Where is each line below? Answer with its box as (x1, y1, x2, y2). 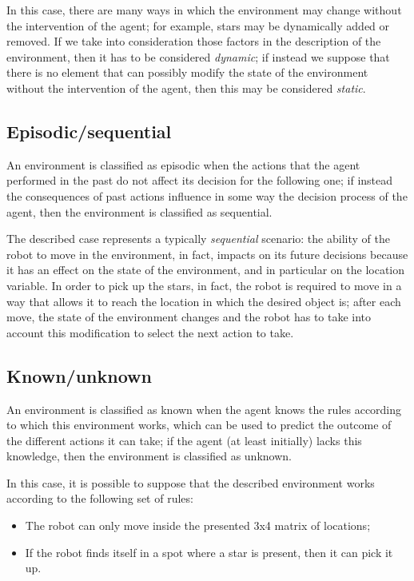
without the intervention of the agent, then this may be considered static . (6, 79, 366, 96)
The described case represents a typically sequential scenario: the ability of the (6, 230, 390, 247)
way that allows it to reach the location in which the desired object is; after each (6, 292, 401, 309)
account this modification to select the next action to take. (6, 324, 294, 340)
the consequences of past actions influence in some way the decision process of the (6, 187, 408, 204)
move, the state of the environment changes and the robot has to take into (6, 308, 372, 325)
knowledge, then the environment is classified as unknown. (6, 448, 292, 464)
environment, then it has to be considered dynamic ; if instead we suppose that (6, 48, 390, 65)
